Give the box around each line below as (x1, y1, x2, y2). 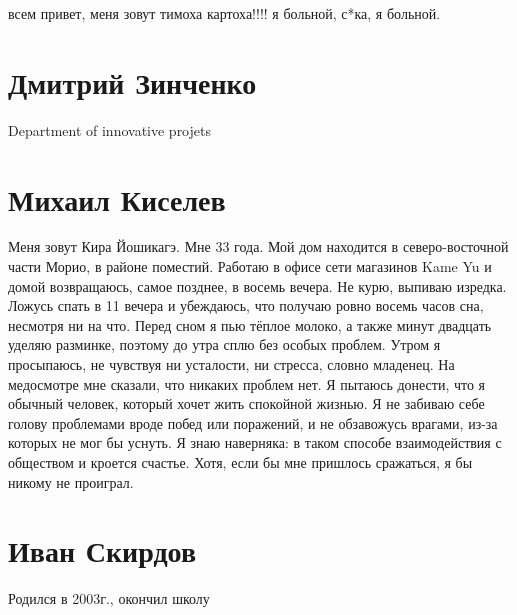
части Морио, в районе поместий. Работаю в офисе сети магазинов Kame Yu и (8, 256, 492, 277)
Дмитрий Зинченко (8, 61, 257, 102)
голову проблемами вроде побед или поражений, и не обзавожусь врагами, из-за (8, 412, 498, 433)
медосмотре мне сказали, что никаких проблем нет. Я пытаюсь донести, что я (8, 373, 486, 394)
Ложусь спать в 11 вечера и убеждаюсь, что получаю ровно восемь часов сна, (8, 295, 484, 316)
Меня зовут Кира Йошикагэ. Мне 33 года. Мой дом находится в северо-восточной (8, 236, 509, 257)
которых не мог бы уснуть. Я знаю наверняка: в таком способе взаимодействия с (8, 432, 502, 453)
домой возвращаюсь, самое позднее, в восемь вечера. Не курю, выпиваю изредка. (8, 275, 507, 296)
